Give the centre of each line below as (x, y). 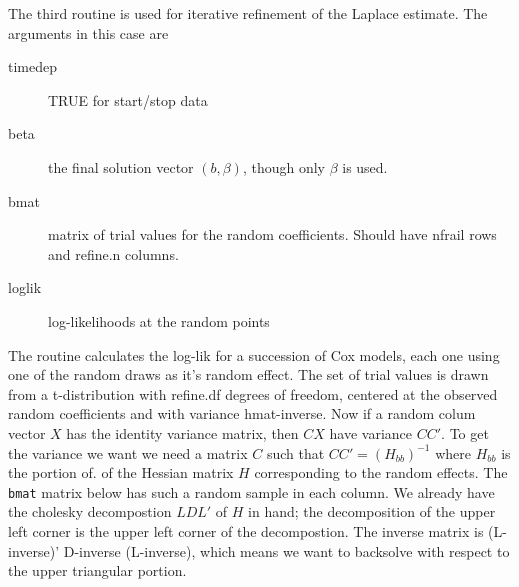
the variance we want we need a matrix (128, 452)
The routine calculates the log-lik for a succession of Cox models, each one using (254, 354)
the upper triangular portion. (97, 570)
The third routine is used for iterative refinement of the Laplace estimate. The (248, 13)
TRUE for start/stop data (128, 99)
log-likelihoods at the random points (159, 320)
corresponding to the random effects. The (381, 472)
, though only (283, 166)
